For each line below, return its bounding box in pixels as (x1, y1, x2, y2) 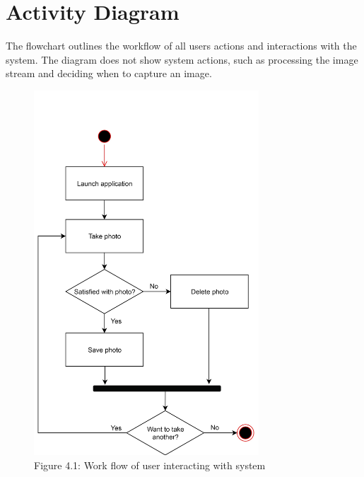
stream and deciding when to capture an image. (6, 66, 212, 81)
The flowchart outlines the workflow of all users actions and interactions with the (6, 38, 357, 53)
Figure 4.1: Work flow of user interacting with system (34, 457, 266, 472)
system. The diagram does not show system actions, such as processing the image (6, 52, 358, 67)
